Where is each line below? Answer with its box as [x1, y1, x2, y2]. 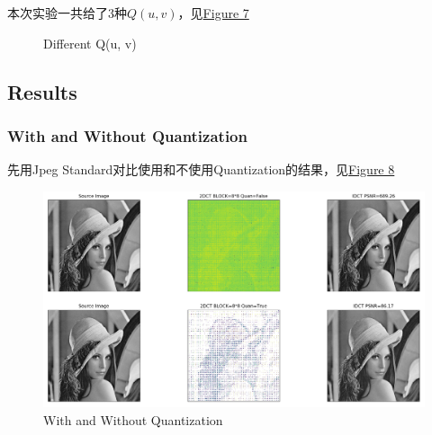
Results [7, 77, 77, 105]
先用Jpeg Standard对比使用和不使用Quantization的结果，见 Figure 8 [7, 160, 395, 179]
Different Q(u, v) [43, 33, 137, 52]
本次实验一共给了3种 [7, 4, 127, 22]
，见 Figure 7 [177, 4, 249, 22]
